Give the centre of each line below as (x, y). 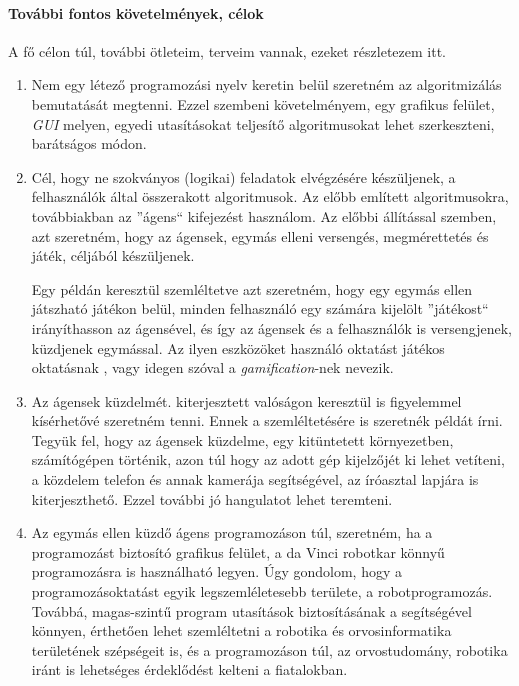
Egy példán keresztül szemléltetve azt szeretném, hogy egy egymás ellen (252, 288)
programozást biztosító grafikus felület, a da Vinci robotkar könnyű (238, 551)
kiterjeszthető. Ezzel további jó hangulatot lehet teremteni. (212, 498)
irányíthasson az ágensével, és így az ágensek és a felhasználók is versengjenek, (271, 327)
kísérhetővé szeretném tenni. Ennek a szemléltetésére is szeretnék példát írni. (267, 420)
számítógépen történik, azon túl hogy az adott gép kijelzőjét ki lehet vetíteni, (268, 459)
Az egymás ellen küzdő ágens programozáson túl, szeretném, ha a (232, 532)
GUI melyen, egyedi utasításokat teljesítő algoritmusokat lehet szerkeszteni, (263, 123)
